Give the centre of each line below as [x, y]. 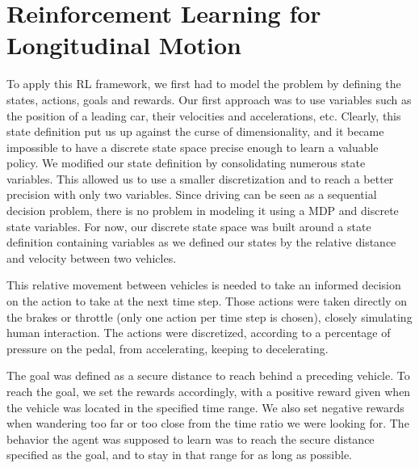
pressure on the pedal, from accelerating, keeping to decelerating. [168, 348]
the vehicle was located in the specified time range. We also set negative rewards [205, 407]
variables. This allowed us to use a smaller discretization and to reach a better [200, 178]
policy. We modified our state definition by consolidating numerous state [186, 163]
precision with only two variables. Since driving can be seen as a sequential [192, 194]
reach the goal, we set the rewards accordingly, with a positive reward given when [209, 391]
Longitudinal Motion [124, 45]
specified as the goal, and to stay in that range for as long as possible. [179, 455]
